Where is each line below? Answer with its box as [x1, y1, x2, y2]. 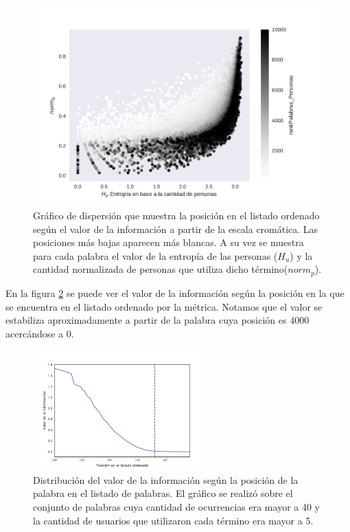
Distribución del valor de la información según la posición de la [33, 472, 299, 487]
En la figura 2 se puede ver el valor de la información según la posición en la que [5, 285, 345, 300]
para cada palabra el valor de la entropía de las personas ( [33, 248, 278, 263]
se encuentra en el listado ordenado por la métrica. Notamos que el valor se [5, 299, 323, 313]
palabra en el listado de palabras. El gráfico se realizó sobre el [33, 486, 293, 500]
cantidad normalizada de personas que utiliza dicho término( [33, 262, 288, 276]
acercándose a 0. [5, 326, 74, 340]
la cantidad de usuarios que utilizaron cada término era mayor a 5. [33, 513, 314, 527]
